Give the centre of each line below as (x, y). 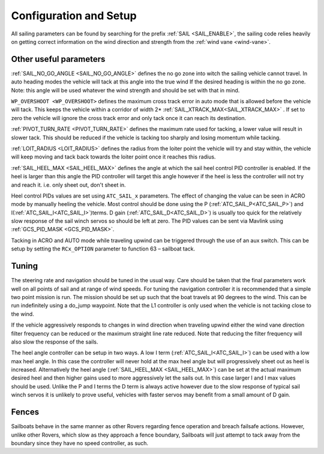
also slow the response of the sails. (55, 342)
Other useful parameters (58, 59)
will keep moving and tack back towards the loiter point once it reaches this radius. (113, 157)
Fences (25, 412)
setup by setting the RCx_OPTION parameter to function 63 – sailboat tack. (103, 249)
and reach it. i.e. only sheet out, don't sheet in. (68, 185)
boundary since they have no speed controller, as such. (80, 443)
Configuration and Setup (74, 16)
